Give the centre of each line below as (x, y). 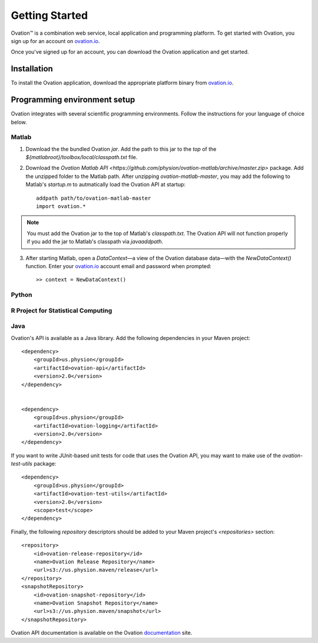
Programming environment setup (73, 100)
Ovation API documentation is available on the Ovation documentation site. (102, 633)
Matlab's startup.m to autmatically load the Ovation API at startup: (105, 184)
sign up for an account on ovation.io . (55, 41)
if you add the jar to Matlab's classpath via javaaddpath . (95, 242)
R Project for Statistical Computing (62, 311)
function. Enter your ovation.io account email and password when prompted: (119, 266)
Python (21, 295)
